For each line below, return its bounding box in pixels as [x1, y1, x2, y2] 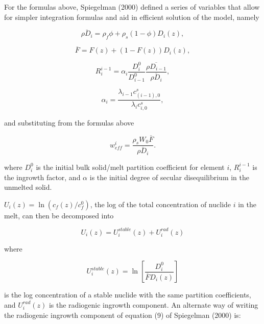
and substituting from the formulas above [4, 117, 134, 128]
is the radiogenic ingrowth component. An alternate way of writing [49, 299, 258, 310]
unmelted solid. [4, 182, 52, 192]
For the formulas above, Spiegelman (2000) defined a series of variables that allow [4, 2, 260, 12]
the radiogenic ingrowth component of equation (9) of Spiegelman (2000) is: [4, 309, 241, 320]
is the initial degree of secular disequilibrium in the [89, 171, 249, 182]
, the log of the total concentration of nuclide [90, 198, 231, 209]
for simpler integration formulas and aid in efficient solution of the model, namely [4, 11, 259, 22]
